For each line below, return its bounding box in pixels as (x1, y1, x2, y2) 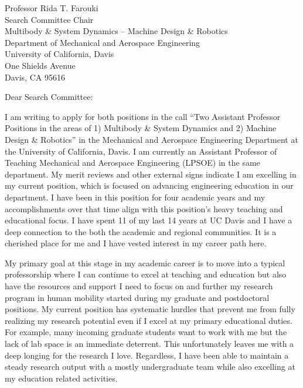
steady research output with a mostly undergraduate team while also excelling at (5, 360, 295, 373)
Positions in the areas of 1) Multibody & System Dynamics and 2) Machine (5, 122, 277, 134)
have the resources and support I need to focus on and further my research (5, 280, 273, 292)
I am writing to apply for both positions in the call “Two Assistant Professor (5, 110, 281, 122)
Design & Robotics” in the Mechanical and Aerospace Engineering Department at (5, 133, 298, 145)
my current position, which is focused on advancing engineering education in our (5, 179, 294, 192)
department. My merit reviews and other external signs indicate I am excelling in (5, 168, 297, 180)
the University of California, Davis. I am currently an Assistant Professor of (5, 145, 277, 157)
